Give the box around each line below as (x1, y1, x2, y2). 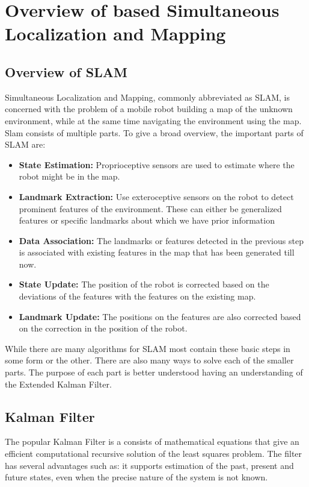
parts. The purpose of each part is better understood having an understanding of (5, 366, 303, 379)
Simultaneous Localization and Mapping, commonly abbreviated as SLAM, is (5, 90, 290, 103)
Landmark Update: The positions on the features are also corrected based (19, 310, 301, 322)
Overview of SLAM (5, 62, 127, 81)
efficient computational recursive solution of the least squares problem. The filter (5, 447, 302, 460)
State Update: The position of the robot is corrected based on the (19, 278, 269, 291)
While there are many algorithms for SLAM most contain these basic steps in (5, 342, 290, 354)
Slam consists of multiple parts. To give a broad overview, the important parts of (5, 126, 304, 139)
